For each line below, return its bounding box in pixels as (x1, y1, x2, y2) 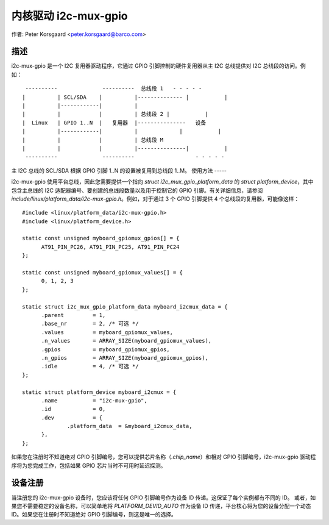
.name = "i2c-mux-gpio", (41, 397, 147, 404)
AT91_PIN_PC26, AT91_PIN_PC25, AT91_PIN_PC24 (41, 243, 180, 250)
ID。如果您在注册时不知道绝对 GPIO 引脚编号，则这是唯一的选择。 (11, 511, 177, 518)
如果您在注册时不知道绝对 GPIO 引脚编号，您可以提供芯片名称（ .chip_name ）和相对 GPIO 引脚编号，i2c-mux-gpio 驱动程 (11, 453, 316, 460)
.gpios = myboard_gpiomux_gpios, (41, 346, 170, 353)
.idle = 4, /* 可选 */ (41, 363, 140, 370)
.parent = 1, (41, 312, 106, 318)
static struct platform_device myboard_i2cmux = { (22, 388, 177, 396)
